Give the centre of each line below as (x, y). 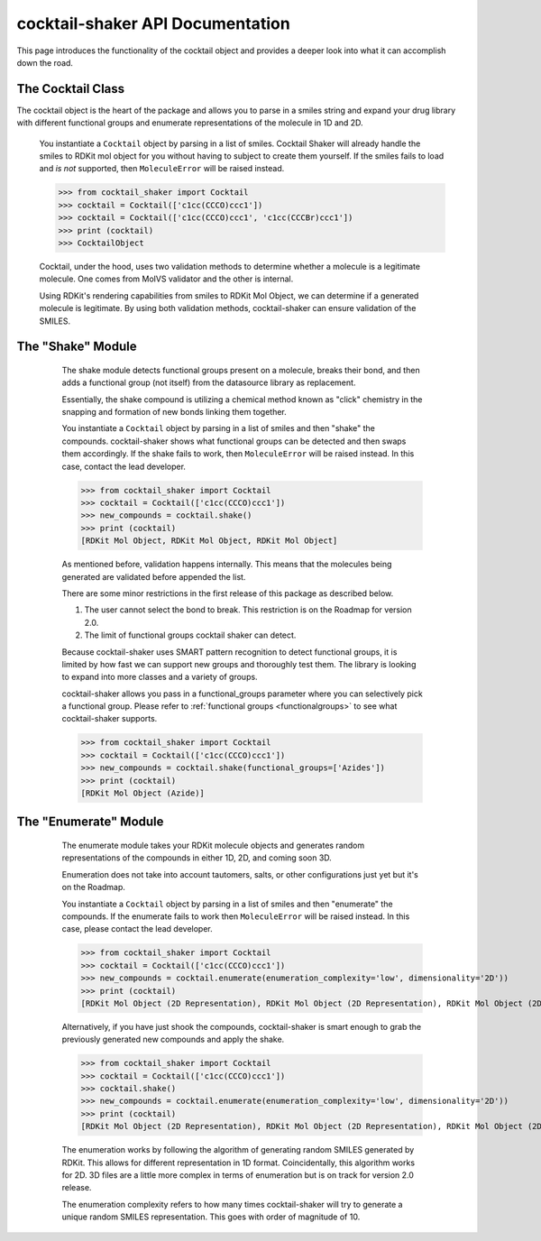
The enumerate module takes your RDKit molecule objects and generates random (213, 846)
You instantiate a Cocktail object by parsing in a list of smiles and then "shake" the (219, 428)
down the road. (45, 62)
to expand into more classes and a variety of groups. (160, 677)
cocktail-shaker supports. (110, 719)
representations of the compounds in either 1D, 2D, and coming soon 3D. (197, 858)
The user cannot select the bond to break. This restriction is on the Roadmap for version (248, 610)
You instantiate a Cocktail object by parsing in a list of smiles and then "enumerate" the (227, 904)
